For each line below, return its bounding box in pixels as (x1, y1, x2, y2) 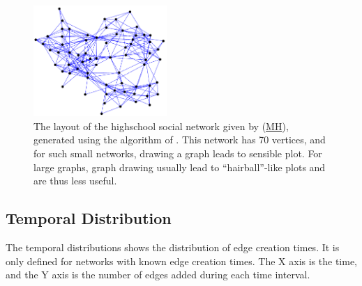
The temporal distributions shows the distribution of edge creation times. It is (6, 239, 340, 254)
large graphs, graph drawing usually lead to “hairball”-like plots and (33, 159, 326, 174)
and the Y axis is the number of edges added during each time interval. (6, 267, 310, 282)
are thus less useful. (33, 173, 117, 188)
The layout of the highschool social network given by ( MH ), (33, 118, 289, 133)
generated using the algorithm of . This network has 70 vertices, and (33, 132, 326, 147)
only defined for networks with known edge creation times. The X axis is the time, (6, 253, 357, 268)
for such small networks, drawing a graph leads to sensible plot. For (33, 145, 322, 160)
